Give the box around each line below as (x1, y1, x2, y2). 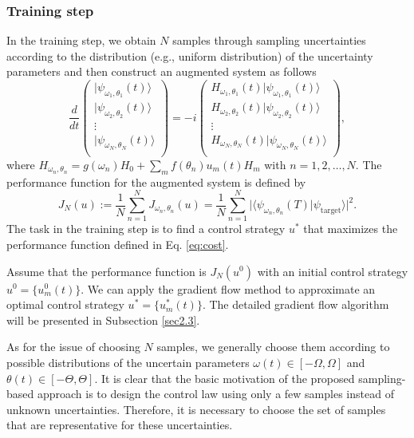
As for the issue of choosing (6, 338, 140, 355)
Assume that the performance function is (6, 262, 207, 279)
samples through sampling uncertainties (172, 32, 366, 49)
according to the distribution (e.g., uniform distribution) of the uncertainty (6, 47, 373, 64)
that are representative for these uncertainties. (6, 416, 233, 433)
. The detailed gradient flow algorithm (202, 296, 389, 313)
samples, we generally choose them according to (156, 338, 390, 355)
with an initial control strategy (257, 262, 408, 279)
